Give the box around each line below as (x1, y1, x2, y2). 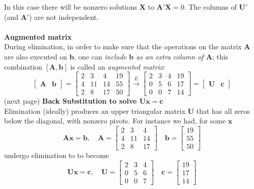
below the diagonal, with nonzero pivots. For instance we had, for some (4, 115, 226, 126)
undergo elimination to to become (4, 150, 109, 161)
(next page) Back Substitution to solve (4, 96, 137, 106)
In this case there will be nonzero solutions (4, 2, 137, 12)
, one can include (74, 51, 126, 61)
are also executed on (4, 51, 68, 61)
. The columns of (184, 2, 237, 12)
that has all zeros (196, 105, 250, 116)
